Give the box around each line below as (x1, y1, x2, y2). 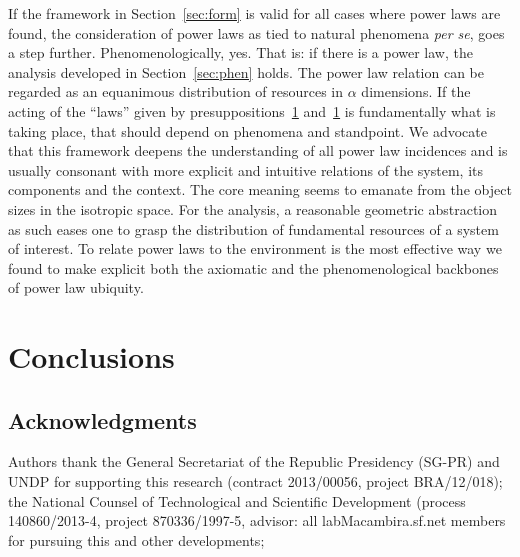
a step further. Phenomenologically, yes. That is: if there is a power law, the (8, 42, 473, 63)
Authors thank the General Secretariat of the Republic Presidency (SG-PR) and (8, 451, 500, 472)
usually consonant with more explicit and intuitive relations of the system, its (8, 159, 483, 180)
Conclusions (8, 336, 175, 377)
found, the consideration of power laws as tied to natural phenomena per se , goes (8, 22, 505, 43)
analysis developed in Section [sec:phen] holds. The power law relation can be (8, 61, 485, 82)
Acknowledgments (8, 404, 197, 435)
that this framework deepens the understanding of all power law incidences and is (8, 140, 508, 161)
